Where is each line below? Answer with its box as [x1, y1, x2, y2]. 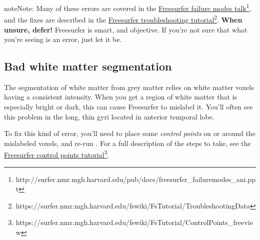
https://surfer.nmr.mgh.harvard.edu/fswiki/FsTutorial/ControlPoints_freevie [15, 217, 253, 227]
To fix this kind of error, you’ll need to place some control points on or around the [4, 128, 255, 138]
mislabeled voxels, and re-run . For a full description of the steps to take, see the [4, 137, 251, 148]
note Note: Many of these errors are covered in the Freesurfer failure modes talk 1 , [4, 1, 251, 13]
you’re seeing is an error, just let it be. [4, 34, 122, 44]
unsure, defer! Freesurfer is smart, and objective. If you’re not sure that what [4, 24, 247, 34]
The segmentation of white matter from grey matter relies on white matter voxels [4, 81, 254, 92]
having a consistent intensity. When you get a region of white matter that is [4, 91, 237, 102]
